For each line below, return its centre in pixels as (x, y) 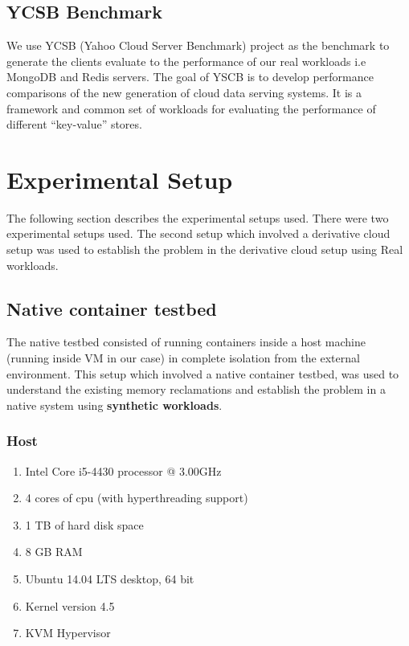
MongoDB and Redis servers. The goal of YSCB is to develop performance (190, 77)
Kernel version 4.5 (70, 605)
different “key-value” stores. (74, 124)
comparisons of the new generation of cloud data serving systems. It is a (184, 92)
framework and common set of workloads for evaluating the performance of (191, 108)
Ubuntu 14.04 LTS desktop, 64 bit (110, 579)
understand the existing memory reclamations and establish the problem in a (196, 389)
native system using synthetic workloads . (115, 405)
